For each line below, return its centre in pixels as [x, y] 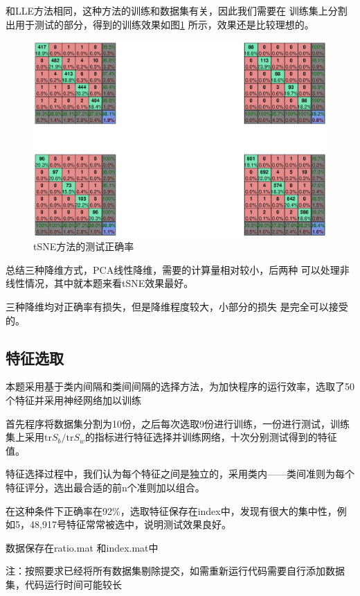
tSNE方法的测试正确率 [84, 246]
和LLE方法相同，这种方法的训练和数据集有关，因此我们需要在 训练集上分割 [177, 10]
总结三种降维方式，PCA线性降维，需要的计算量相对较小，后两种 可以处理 [173, 269]
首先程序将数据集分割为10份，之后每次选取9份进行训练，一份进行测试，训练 [178, 423]
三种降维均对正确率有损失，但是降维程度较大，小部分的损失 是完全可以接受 [177, 306]
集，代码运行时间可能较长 [64, 584]
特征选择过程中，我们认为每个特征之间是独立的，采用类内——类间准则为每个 [180, 474]
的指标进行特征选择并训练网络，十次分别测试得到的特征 [211, 437]
